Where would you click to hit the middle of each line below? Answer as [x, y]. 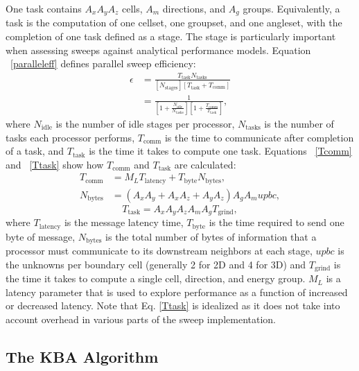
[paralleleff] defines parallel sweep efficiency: [103, 63]
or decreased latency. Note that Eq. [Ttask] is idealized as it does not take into [173, 305]
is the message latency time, [124, 222]
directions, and [194, 8]
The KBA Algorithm [82, 357]
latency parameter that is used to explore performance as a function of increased [177, 292]
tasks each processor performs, [70, 137]
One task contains [44, 8]
